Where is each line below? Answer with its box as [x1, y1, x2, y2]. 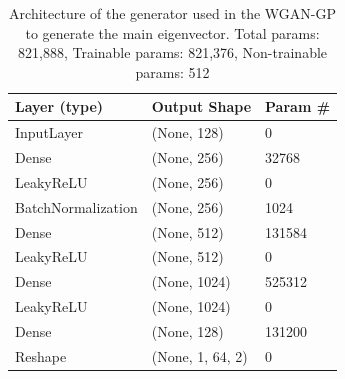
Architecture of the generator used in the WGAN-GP [9, 3, 336, 23]
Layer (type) [15, 96, 104, 117]
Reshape [15, 345, 67, 366]
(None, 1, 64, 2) [151, 345, 248, 366]
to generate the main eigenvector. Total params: [25, 22, 320, 43]
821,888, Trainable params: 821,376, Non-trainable [18, 42, 328, 63]
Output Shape [151, 96, 252, 117]
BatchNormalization [15, 196, 138, 217]
